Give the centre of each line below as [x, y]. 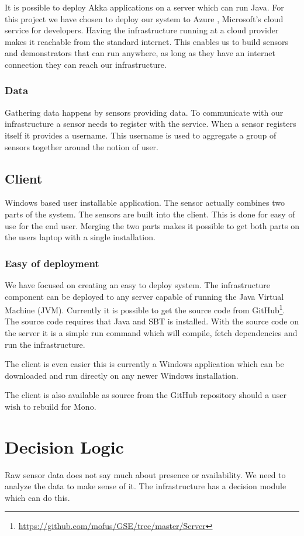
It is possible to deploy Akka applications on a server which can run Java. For [144, 7]
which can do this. [37, 497]
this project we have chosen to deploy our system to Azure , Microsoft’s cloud [144, 18]
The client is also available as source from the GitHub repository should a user [146, 395]
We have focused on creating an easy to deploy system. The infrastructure [137, 284]
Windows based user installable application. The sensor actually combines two [145, 203]
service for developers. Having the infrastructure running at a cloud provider [142, 30]
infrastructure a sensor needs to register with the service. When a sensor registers [151, 124]
